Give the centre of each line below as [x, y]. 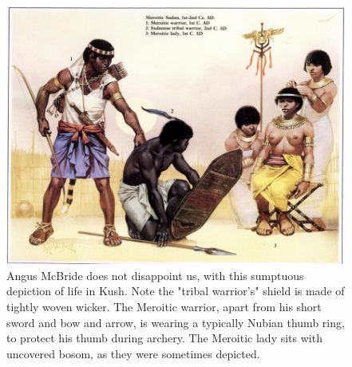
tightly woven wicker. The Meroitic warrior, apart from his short [164, 306]
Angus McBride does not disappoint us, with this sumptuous [155, 275]
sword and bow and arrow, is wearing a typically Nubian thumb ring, [176, 322]
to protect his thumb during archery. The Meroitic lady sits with [164, 338]
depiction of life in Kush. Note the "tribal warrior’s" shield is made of [176, 291]
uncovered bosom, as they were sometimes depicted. [133, 353]
